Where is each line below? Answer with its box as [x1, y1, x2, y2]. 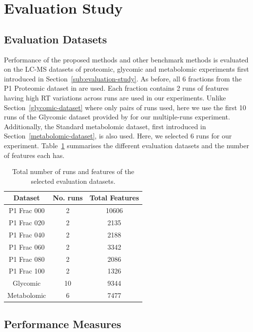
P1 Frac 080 [8, 254, 45, 264]
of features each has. [4, 150, 65, 160]
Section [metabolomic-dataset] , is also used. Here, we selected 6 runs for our [4, 131, 232, 141]
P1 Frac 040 [8, 229, 45, 239]
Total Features [89, 193, 139, 203]
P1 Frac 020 [8, 217, 45, 227]
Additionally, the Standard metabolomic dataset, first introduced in [4, 121, 206, 131]
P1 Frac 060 [8, 241, 45, 252]
